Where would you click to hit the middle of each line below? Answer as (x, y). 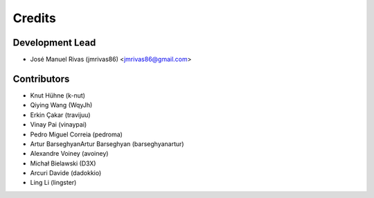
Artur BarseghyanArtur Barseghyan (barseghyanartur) (107, 144)
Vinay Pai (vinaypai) (59, 125)
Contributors (41, 79)
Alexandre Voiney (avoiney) (69, 154)
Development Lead (54, 43)
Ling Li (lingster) (53, 183)
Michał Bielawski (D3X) (63, 163)
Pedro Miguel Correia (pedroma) (76, 134)
